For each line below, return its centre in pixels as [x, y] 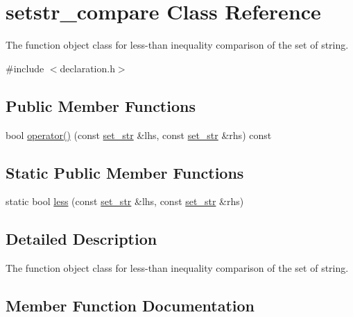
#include [25, 68]
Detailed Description [81, 239]
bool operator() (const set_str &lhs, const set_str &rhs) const [139, 135]
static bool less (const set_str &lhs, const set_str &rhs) [125, 201]
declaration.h [87, 68]
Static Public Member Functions [125, 172]
